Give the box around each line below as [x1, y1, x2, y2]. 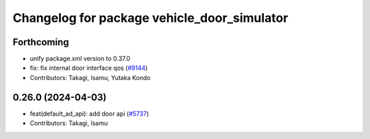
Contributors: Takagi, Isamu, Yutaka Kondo [29, 73, 151, 81]
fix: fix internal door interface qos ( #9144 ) [29, 64, 148, 72]
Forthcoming [12, 36, 69, 48]
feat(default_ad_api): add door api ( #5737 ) [29, 110, 149, 118]
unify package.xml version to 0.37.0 [29, 55, 130, 63]
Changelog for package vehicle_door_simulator [12, 10, 288, 25]
